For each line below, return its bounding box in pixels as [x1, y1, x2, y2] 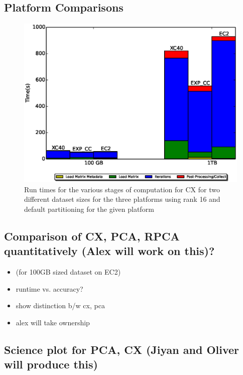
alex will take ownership [16, 317, 90, 327]
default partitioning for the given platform [24, 203, 154, 214]
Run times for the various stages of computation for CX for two [24, 184, 220, 194]
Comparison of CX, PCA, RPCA [4, 228, 180, 243]
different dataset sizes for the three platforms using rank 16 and [24, 194, 220, 204]
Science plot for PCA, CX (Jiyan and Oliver [4, 341, 239, 357]
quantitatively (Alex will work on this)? [4, 243, 215, 259]
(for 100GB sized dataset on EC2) [16, 267, 121, 277]
